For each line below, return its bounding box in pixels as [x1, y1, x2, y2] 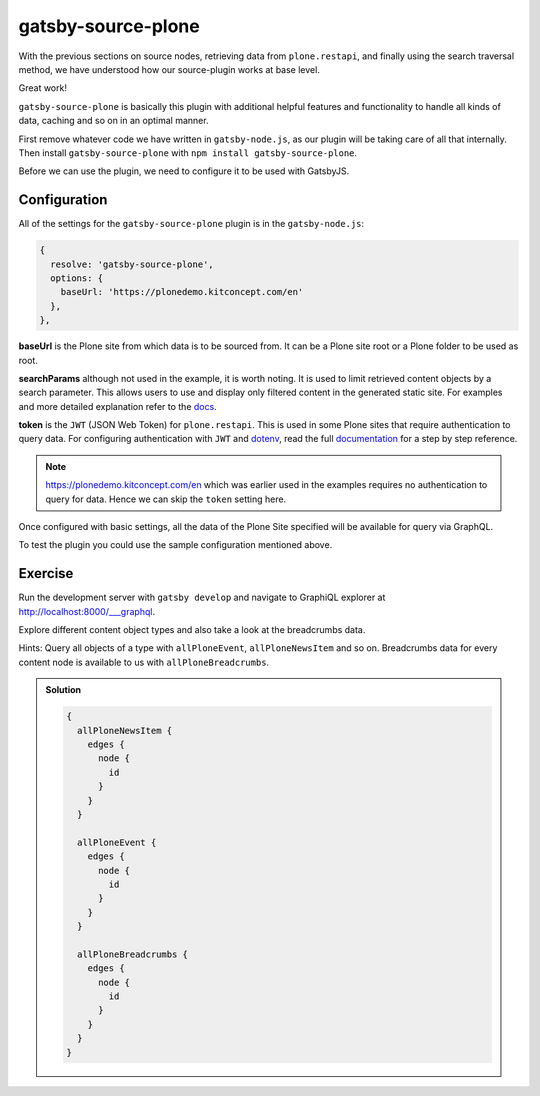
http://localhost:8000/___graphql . [18, 605, 155, 617]
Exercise [18, 565, 74, 582]
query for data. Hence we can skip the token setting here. [45, 493, 287, 505]
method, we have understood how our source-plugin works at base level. [18, 63, 320, 75]
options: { [50, 272, 104, 284]
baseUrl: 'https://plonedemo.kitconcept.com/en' [60, 286, 304, 298]
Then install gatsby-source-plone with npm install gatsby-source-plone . [18, 146, 358, 159]
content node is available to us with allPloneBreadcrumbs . [18, 656, 270, 668]
